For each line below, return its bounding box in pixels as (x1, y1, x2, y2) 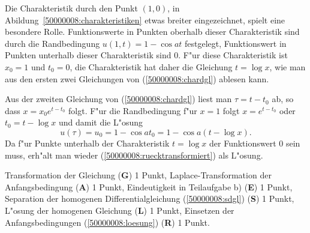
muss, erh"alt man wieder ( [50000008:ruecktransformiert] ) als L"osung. (5, 148, 263, 161)
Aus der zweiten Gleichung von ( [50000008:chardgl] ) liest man (5, 92, 232, 105)
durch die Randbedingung (5, 37, 100, 49)
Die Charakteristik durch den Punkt (5, 2, 138, 14)
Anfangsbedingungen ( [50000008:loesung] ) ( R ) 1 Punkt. (5, 216, 210, 228)
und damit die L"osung (58, 116, 143, 129)
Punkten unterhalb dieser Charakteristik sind (5, 49, 171, 61)
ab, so (272, 92, 294, 105)
